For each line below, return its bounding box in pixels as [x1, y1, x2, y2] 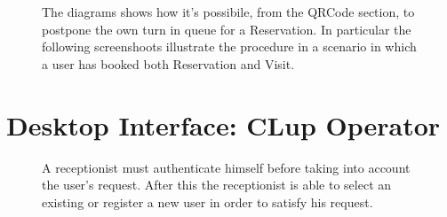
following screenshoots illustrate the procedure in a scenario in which [42, 37, 417, 56]
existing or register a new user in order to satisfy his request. [42, 192, 373, 211]
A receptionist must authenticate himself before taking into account [42, 158, 411, 176]
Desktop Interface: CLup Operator [6, 106, 441, 143]
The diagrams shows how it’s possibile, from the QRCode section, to [42, 3, 415, 20]
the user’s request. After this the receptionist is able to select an [42, 175, 392, 194]
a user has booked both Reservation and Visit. [42, 54, 295, 73]
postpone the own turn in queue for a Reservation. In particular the [42, 19, 411, 38]
